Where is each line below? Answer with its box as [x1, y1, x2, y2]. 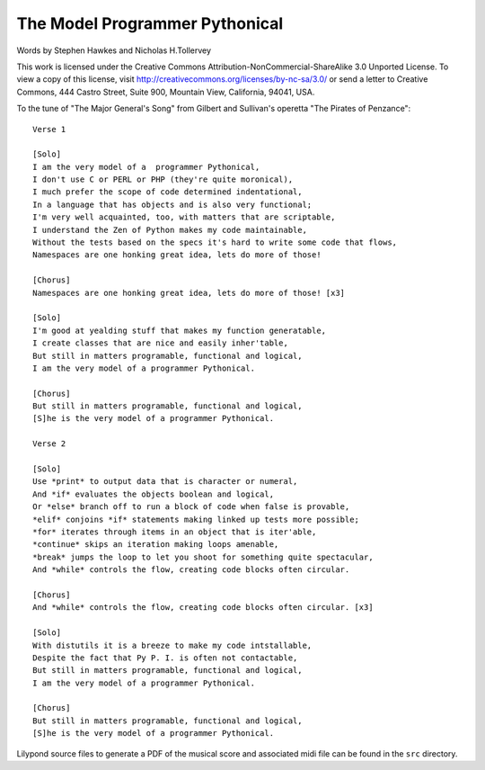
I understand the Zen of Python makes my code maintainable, [32, 225, 307, 235]
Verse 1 [32, 124, 66, 134]
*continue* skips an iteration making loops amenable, [32, 540, 279, 550]
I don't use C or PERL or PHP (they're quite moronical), [32, 175, 294, 184]
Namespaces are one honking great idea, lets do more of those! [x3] [32, 288, 346, 298]
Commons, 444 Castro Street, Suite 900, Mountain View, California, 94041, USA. [16, 86, 315, 97]
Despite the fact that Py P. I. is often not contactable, [32, 652, 298, 663]
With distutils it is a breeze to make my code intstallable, [32, 640, 313, 650]
